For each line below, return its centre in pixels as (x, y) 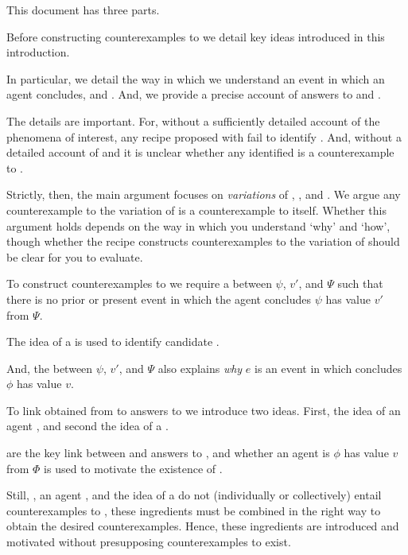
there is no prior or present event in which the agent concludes (159, 299)
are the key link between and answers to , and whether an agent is (168, 453)
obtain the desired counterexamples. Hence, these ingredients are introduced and (203, 526)
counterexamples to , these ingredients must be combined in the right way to (194, 510)
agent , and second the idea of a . (87, 426)
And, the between (50, 368)
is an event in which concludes (328, 368)
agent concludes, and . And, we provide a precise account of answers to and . (194, 94)
